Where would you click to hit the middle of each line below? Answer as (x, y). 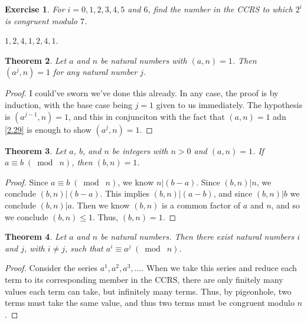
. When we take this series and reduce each (219, 268)
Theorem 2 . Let (36, 60)
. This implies (125, 193)
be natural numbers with (144, 60)
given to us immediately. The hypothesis (229, 104)
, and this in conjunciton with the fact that (147, 116)
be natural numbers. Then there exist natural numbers (197, 236)
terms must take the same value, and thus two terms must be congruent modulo (150, 303)
